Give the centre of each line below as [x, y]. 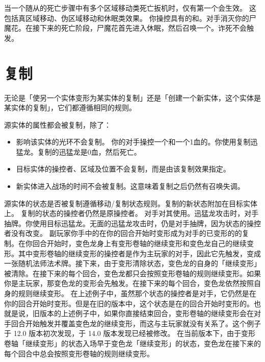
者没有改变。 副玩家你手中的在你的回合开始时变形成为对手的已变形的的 [123, 233]
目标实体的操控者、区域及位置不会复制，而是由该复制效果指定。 [123, 169]
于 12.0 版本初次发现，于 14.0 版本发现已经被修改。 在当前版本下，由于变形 [130, 333]
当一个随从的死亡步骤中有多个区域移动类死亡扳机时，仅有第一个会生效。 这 [130, 8]
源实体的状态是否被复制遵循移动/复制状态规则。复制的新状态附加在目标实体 [131, 203]
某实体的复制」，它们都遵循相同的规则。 [70, 107]
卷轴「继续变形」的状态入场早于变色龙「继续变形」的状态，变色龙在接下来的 [132, 343]
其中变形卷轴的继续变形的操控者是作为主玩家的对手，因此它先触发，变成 [139, 253]
